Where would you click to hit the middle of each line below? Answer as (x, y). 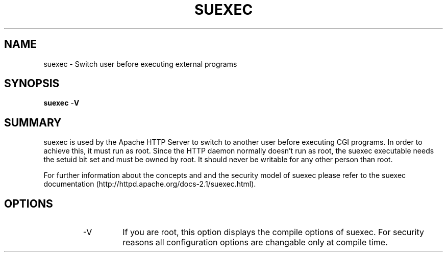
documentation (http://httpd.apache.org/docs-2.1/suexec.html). (150, 184)
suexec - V (61, 103)
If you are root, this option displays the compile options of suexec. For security (273, 232)
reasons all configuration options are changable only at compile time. (255, 242)
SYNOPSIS (32, 84)
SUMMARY (33, 122)
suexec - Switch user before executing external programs (140, 64)
